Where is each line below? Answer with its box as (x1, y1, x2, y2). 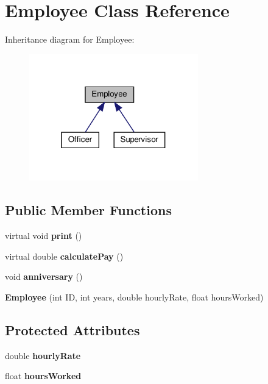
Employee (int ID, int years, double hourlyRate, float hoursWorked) (5, 290, 264, 303)
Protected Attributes (5, 320, 140, 339)
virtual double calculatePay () (5, 249, 124, 262)
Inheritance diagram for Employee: (5, 33, 135, 46)
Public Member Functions (5, 201, 172, 219)
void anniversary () (5, 270, 83, 283)
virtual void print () (5, 229, 82, 242)
